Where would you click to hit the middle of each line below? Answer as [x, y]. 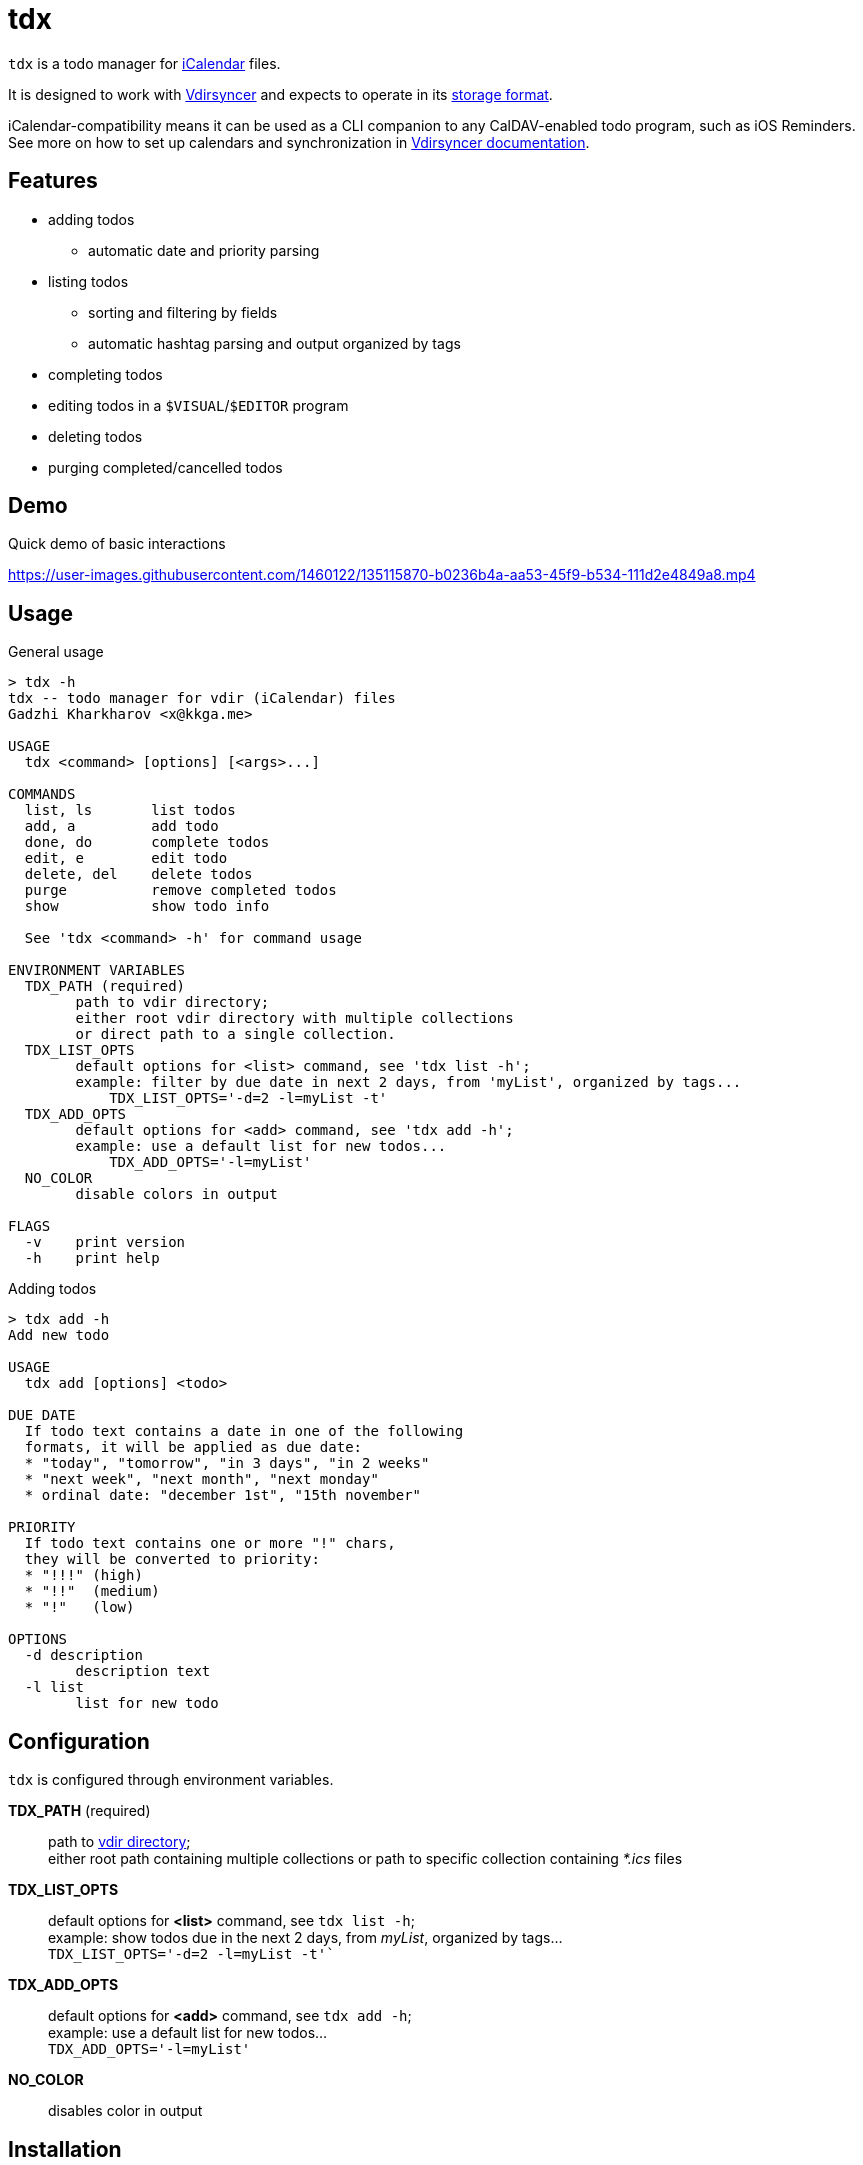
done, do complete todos [147, 842]
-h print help [92, 1258]
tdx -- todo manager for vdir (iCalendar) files [202, 698]
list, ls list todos [130, 810]
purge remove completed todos [180, 890]
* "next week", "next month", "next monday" [201, 1479]
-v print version [105, 1242]
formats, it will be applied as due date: [193, 1447]
